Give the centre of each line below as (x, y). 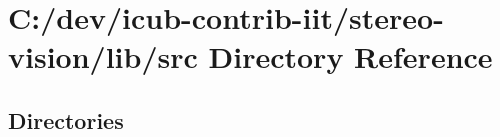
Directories (66, 119)
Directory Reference (350, 56)
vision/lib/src (103, 56)
